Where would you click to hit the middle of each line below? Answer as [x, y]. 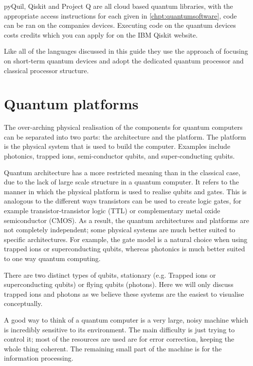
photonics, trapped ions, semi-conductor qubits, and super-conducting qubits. [119, 156]
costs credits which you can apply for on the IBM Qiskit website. [101, 34]
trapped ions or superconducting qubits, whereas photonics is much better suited [125, 249]
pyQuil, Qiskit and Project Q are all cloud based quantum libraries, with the [118, 6]
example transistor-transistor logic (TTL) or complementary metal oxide [112, 211]
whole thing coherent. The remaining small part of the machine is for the [113, 348]
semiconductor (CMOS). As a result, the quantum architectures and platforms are [126, 220]
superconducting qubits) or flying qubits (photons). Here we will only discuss [119, 284]
